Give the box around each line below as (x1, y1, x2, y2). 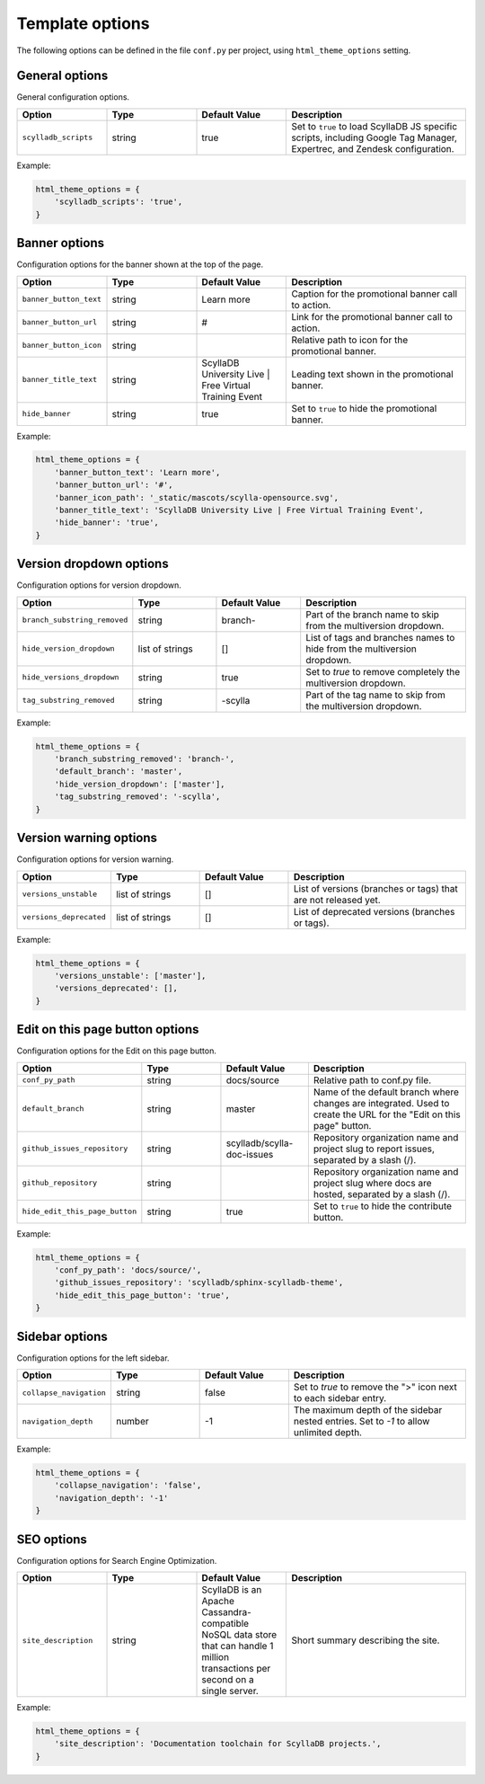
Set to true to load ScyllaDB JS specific (291, 120, 458, 132)
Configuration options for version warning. (16, 854, 174, 865)
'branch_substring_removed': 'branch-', (54, 754, 235, 764)
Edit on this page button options (16, 1022, 199, 1037)
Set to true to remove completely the (305, 665, 461, 678)
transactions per (201, 1663, 271, 1675)
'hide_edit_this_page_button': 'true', (54, 1290, 231, 1300)
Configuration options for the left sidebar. (16, 1353, 170, 1363)
